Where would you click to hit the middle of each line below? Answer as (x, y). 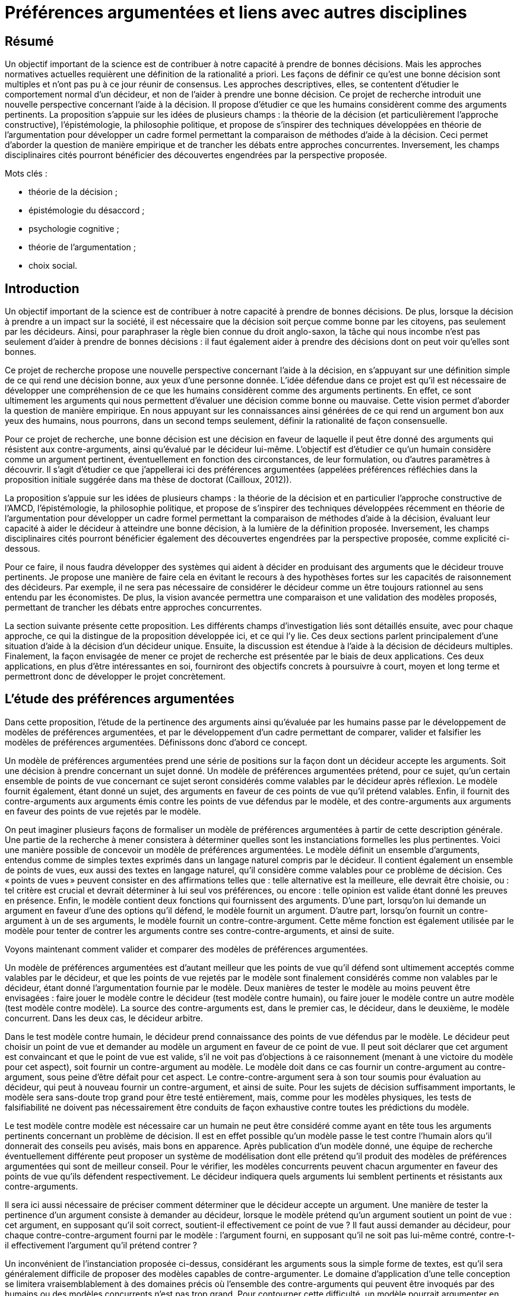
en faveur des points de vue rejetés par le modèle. (103, 811)
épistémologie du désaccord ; (87, 210)
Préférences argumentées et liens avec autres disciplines (236, 12)
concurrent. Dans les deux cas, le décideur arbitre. (104, 1018)
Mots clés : (26, 174)
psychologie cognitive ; (74, 229)
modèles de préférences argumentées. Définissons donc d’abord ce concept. (156, 742)
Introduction (42, 288)
